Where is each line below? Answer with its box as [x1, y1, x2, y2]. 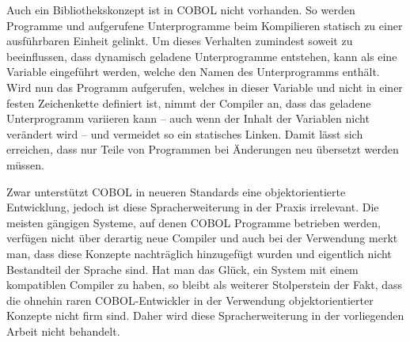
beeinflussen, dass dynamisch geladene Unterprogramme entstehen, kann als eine [6, 47, 397, 64]
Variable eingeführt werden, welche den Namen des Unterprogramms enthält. [6, 63, 380, 80]
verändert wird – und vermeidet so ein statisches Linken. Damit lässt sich [6, 125, 363, 142]
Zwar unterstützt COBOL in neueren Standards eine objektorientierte [6, 183, 346, 199]
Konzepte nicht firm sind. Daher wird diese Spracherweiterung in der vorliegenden [6, 307, 404, 324]
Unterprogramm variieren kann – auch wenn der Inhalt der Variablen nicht [6, 110, 370, 127]
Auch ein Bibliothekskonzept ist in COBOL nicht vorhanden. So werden [6, 2, 355, 17]
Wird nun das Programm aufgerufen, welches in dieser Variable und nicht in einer [6, 78, 403, 95]
